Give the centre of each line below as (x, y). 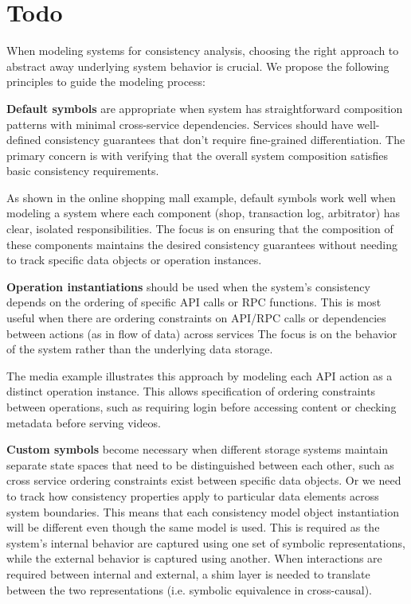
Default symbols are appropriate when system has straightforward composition (205, 108)
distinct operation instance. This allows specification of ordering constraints (191, 391)
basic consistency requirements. (83, 171)
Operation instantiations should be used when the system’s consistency (188, 286)
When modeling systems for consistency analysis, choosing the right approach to (203, 51)
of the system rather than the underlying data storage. (140, 349)
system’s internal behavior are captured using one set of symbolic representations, (206, 542)
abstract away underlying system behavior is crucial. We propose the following (198, 66)
